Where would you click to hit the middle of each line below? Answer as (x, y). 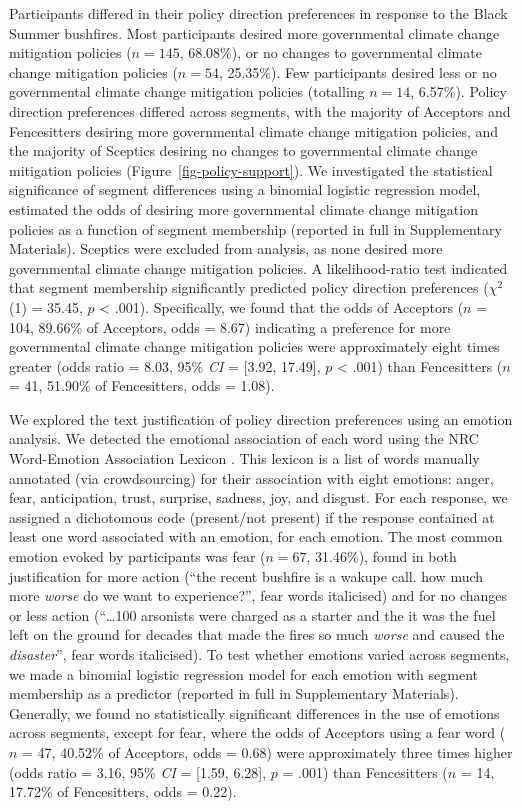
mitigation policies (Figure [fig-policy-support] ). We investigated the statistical (251, 169)
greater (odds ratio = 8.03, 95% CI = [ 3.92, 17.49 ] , (165, 365)
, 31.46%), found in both (381, 556)
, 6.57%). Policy (458, 91)
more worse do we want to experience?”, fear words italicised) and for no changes (258, 595)
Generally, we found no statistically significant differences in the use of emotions (254, 712)
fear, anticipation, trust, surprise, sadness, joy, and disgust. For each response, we (258, 497)
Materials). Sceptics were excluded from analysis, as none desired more (226, 248)
